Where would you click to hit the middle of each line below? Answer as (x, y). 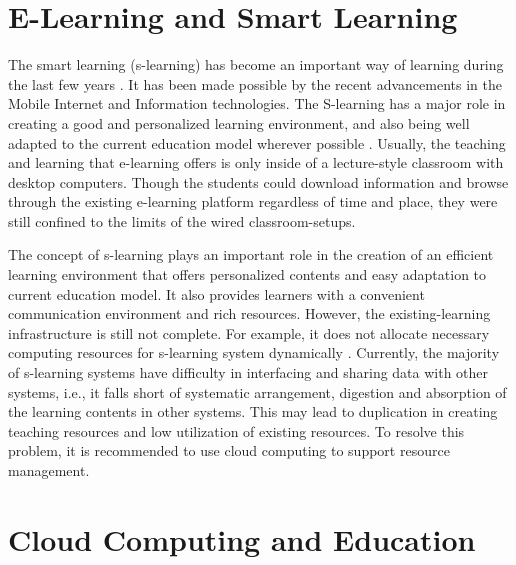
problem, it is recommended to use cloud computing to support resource (229, 450)
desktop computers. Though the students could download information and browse (258, 181)
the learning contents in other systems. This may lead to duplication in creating (253, 411)
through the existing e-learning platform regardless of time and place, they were (253, 201)
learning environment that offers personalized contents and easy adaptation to (247, 274)
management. (49, 470)
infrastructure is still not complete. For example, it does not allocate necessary (249, 332)
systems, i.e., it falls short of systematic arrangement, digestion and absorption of (257, 391)
